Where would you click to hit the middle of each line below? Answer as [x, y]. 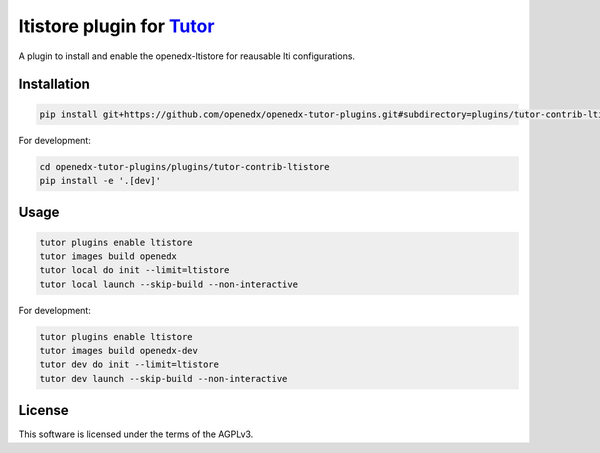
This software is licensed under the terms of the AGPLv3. [136, 434]
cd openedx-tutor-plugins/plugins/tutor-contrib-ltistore [184, 166]
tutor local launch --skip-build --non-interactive [169, 284]
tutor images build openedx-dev [119, 351]
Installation [54, 84]
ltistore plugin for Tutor [116, 26]
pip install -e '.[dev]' [100, 180]
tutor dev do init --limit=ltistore [129, 364]
